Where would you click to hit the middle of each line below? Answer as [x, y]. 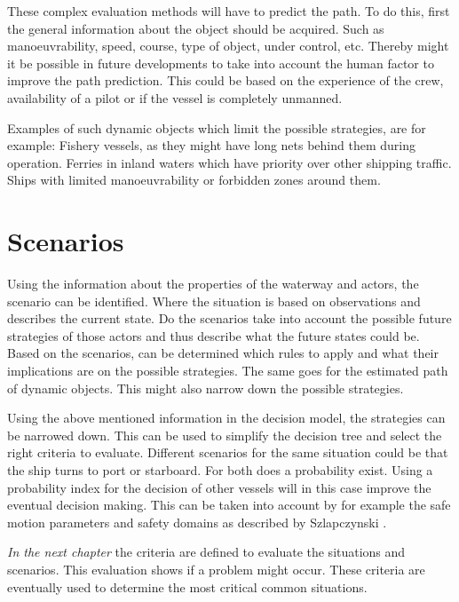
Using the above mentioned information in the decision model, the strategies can [226, 418]
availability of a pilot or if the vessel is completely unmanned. [175, 97]
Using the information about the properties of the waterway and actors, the [213, 284]
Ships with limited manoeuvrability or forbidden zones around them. [194, 180]
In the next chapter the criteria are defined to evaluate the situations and [206, 552]
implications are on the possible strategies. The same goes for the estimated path [228, 371]
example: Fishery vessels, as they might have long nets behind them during [211, 145]
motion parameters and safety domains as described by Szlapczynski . [197, 522]
